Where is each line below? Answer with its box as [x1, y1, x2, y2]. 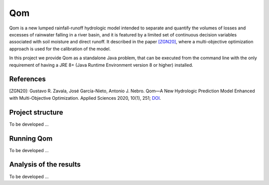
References [9, 75, 46, 83]
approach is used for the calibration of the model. [9, 45, 111, 52]
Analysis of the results [9, 160, 81, 169]
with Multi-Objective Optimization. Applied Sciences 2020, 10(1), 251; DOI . [9, 95, 161, 101]
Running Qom [9, 134, 53, 143]
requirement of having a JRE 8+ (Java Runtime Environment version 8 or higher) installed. [9, 62, 194, 68]
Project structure [9, 108, 63, 117]
